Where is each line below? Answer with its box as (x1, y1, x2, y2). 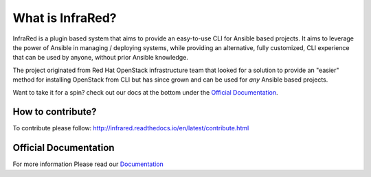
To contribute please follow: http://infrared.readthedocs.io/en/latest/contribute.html (12, 124, 249, 132)
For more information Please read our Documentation (12, 160, 164, 168)
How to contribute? (12, 106, 97, 118)
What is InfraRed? (12, 10, 117, 25)
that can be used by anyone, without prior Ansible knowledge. (12, 54, 188, 62)
